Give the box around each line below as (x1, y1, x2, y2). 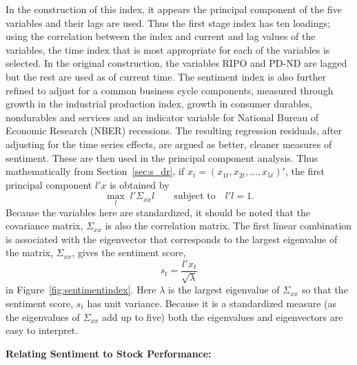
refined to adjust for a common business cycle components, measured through (6, 83, 334, 97)
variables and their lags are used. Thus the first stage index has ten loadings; (6, 15, 330, 30)
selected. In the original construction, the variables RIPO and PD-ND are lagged (6, 56, 347, 70)
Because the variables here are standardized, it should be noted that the (6, 205, 311, 219)
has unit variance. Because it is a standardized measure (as (87, 295, 337, 310)
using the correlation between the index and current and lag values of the (6, 29, 316, 43)
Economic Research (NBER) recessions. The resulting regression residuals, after (6, 123, 342, 138)
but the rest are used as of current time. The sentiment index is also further (6, 69, 326, 83)
